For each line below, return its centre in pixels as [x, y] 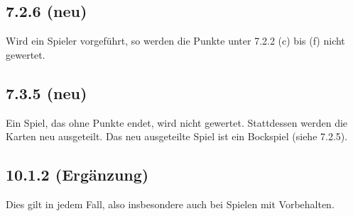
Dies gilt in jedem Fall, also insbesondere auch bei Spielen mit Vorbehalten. [170, 204]
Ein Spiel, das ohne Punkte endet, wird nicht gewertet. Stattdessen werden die [177, 122]
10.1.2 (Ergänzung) [77, 175]
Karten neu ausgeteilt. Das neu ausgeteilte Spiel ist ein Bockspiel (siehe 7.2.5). [177, 136]
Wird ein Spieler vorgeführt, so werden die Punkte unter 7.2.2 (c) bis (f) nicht [175, 41]
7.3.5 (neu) [47, 92]
